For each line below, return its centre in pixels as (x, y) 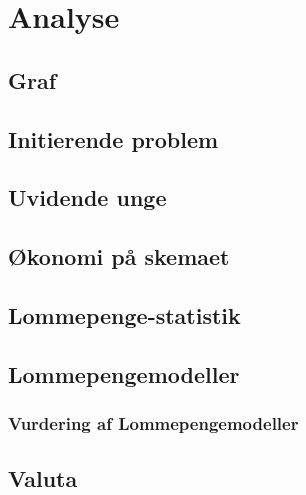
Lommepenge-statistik (124, 314)
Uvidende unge (87, 197)
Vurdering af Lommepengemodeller (153, 422)
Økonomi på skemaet (119, 256)
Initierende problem (113, 138)
